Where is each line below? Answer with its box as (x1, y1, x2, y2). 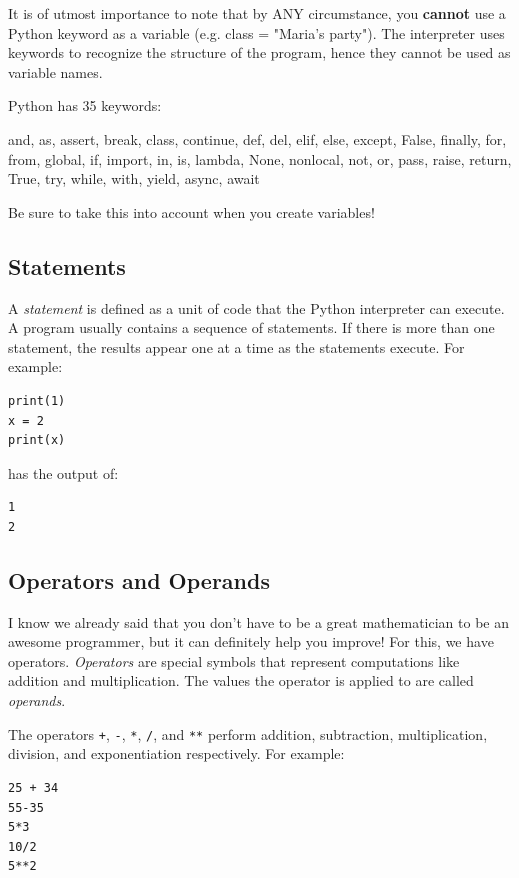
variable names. (8, 61, 103, 82)
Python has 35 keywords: (8, 95, 162, 116)
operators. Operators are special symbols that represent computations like (8, 650, 460, 671)
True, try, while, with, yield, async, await (8, 168, 260, 189)
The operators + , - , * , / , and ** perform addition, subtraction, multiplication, (8, 723, 488, 744)
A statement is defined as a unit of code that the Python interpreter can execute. (8, 297, 505, 318)
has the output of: (8, 462, 119, 483)
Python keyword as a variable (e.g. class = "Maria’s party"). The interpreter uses (8, 22, 505, 43)
